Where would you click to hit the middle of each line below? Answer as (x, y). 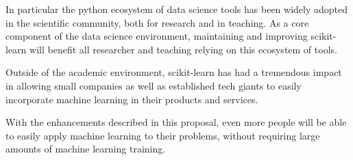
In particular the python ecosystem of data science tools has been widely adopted (176, 9)
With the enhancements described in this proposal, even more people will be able (176, 122)
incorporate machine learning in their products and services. (132, 99)
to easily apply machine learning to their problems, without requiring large (163, 135)
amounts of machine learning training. (86, 149)
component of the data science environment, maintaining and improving (157, 36)
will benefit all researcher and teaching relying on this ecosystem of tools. (183, 49)
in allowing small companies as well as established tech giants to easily (154, 85)
